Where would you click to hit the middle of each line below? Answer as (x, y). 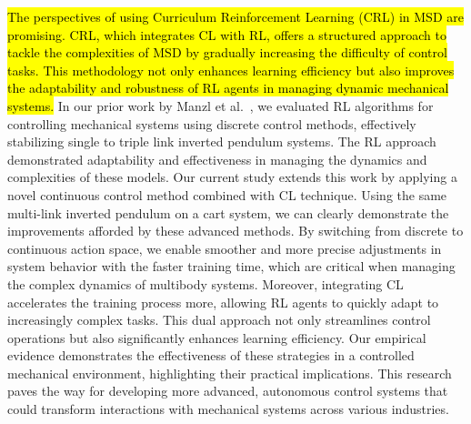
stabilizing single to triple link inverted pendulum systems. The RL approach (222, 141)
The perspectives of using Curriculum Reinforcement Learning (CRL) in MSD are (235, 16)
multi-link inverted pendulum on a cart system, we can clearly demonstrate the (228, 212)
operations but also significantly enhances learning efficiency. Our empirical (217, 337)
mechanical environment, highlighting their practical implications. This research (230, 373)
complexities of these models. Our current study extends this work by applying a (232, 177)
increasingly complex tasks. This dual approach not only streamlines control (219, 320)
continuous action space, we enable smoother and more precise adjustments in (225, 248)
